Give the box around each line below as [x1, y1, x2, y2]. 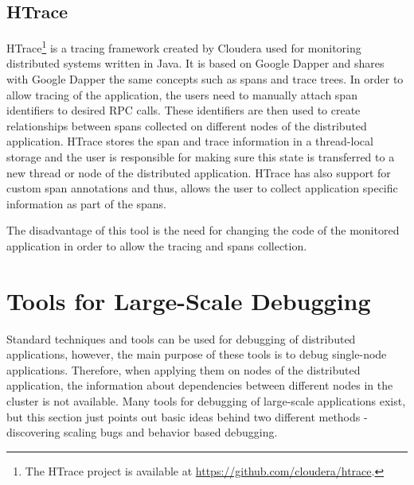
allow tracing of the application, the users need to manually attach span [6, 86, 357, 103]
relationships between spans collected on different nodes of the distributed [6, 117, 367, 134]
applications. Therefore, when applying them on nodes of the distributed [6, 361, 361, 378]
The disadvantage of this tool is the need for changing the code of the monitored [6, 222, 400, 239]
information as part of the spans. [6, 195, 166, 211]
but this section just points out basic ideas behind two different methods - [6, 408, 368, 425]
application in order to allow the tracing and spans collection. [6, 237, 307, 254]
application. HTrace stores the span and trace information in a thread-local [6, 133, 373, 149]
